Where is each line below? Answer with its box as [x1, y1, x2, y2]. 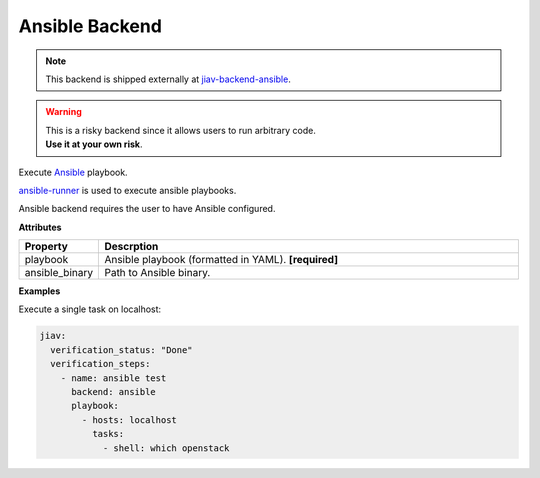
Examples [18, 285, 61, 297]
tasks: [91, 428, 125, 440]
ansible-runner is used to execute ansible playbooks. [18, 184, 237, 196]
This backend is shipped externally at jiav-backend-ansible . [45, 73, 292, 85]
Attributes [18, 221, 62, 233]
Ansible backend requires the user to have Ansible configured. [18, 203, 276, 215]
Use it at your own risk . [45, 138, 143, 150]
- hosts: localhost [81, 414, 177, 425]
